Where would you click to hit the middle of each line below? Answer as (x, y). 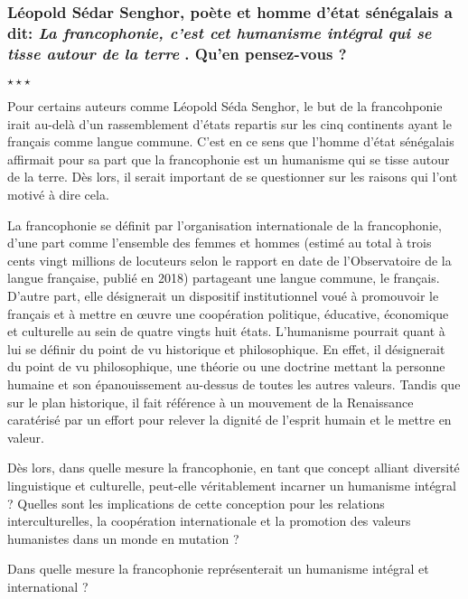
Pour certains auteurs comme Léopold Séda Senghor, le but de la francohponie (225, 106)
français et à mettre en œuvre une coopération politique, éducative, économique (228, 313)
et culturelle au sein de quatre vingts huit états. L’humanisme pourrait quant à (226, 331)
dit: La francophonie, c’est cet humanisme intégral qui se (220, 32)
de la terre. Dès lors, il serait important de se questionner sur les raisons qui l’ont (233, 177)
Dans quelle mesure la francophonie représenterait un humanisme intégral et (218, 569)
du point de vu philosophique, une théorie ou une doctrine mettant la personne (226, 366)
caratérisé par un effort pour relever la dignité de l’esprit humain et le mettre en (229, 420)
